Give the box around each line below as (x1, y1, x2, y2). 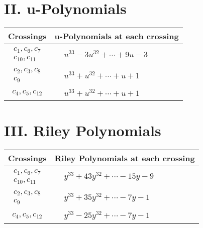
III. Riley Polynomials (4, 120, 161, 141)
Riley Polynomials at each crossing (54, 152, 195, 164)
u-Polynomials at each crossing (54, 30, 179, 42)
